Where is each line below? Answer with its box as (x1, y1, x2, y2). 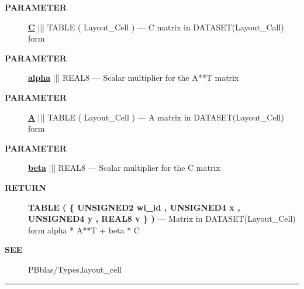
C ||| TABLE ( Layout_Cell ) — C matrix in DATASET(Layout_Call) (28, 20, 284, 33)
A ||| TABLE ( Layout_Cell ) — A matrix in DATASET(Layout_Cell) (28, 111, 284, 123)
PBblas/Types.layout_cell (28, 263, 122, 275)
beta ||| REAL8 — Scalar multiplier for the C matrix (28, 161, 220, 174)
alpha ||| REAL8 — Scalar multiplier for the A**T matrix (28, 71, 239, 84)
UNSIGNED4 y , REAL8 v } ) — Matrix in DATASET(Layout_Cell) (28, 212, 296, 225)
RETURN (5, 181, 46, 193)
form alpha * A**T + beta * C (28, 223, 140, 236)
